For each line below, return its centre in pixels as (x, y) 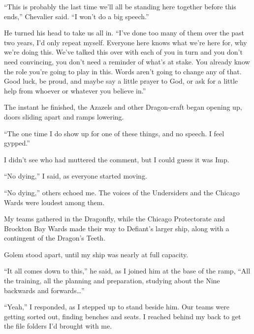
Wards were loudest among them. (54, 202)
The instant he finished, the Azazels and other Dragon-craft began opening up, (123, 107)
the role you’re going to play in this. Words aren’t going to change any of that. (123, 71)
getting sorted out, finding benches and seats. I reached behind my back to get (123, 316)
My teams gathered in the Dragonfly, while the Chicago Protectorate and (115, 219)
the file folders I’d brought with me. (58, 326)
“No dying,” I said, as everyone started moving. (76, 176)
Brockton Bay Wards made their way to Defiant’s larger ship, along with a (117, 228)
